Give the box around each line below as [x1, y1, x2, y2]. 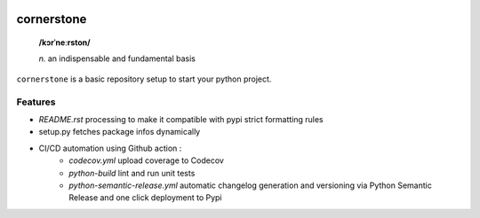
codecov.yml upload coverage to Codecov [68, 155, 224, 166]
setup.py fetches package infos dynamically [38, 127, 201, 137]
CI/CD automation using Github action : [38, 143, 182, 153]
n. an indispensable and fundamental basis [38, 53, 196, 64]
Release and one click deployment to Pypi [68, 192, 222, 203]
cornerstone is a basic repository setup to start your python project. [16, 74, 272, 84]
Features [16, 96, 56, 108]
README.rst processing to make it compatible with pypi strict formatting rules [38, 113, 324, 124]
